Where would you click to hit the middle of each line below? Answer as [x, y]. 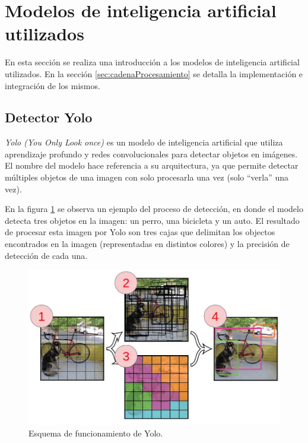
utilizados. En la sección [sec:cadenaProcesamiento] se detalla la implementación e [154, 73]
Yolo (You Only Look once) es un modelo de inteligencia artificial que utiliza [144, 142]
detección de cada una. [46, 255]
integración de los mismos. [53, 85]
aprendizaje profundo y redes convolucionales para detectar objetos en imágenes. [151, 154]
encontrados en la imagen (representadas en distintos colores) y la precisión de [147, 244]
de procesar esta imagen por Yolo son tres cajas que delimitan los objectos [140, 232]
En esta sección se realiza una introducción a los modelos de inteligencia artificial [152, 62]
